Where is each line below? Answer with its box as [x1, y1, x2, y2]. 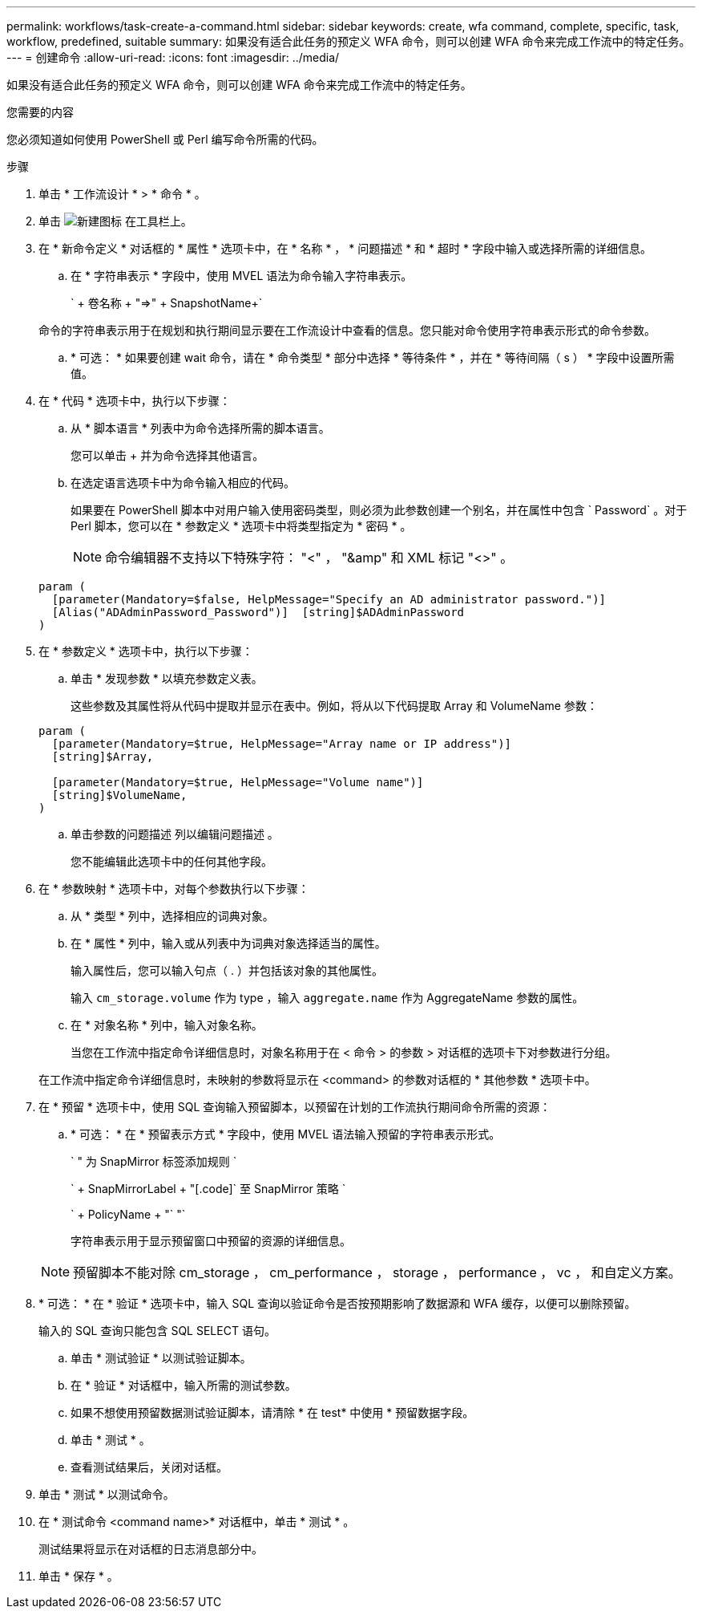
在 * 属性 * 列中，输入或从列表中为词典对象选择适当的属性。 [71, 936, 386, 950]
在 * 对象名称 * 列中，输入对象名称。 [71, 1018, 263, 1032]
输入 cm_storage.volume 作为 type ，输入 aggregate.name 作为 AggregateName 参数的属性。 [71, 991, 584, 1004]
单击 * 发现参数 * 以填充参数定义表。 [71, 672, 263, 685]
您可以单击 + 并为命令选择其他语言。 [71, 448, 264, 462]
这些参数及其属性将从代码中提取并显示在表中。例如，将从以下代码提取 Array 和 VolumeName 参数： [71, 699, 598, 712]
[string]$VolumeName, [51, 789, 188, 801]
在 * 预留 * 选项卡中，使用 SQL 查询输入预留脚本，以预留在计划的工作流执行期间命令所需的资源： [38, 1100, 551, 1114]
